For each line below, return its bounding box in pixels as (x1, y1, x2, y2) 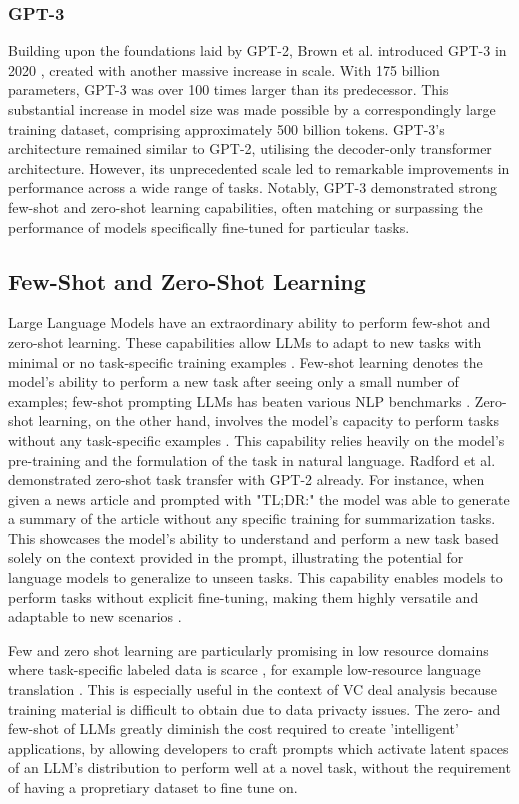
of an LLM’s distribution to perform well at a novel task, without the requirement (8, 757, 511, 778)
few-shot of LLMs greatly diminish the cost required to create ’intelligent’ (8, 718, 459, 739)
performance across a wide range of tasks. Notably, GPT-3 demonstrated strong (8, 177, 498, 198)
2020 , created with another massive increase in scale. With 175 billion (8, 59, 440, 80)
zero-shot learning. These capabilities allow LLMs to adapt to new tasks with (8, 331, 482, 352)
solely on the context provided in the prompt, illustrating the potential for (8, 547, 464, 568)
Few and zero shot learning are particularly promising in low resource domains (8, 639, 489, 660)
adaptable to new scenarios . (8, 606, 182, 627)
